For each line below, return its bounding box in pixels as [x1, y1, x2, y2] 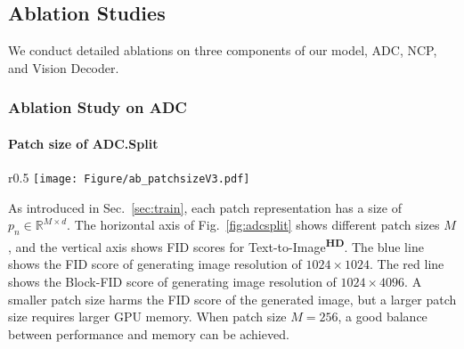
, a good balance [338, 307, 427, 326]
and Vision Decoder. [8, 58, 119, 77]
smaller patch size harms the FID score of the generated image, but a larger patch [8, 289, 457, 308]
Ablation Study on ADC [8, 96, 187, 118]
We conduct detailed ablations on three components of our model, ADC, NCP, [8, 41, 437, 60]
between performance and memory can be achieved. [8, 324, 289, 343]
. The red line [370, 255, 444, 273]
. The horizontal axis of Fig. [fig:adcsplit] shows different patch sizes [67, 215, 440, 234]
